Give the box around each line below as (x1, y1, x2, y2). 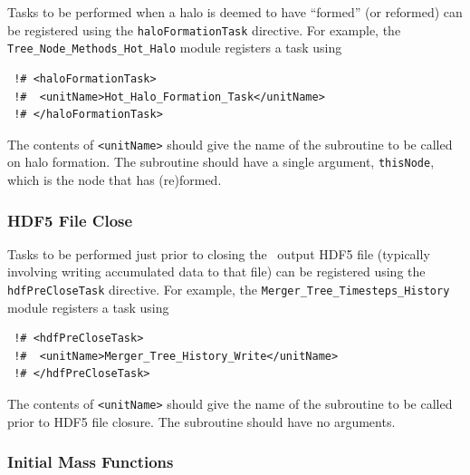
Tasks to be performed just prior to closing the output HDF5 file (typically (7, 244, 430, 263)
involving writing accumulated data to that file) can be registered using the (7, 262, 426, 281)
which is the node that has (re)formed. (7, 170, 222, 189)
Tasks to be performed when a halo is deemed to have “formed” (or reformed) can (7, 3, 463, 21)
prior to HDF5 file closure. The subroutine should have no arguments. (7, 412, 396, 431)
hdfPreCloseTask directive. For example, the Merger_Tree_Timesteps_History (7, 280, 450, 298)
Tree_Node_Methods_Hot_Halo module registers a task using (7, 38, 342, 57)
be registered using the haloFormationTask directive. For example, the (7, 20, 401, 39)
